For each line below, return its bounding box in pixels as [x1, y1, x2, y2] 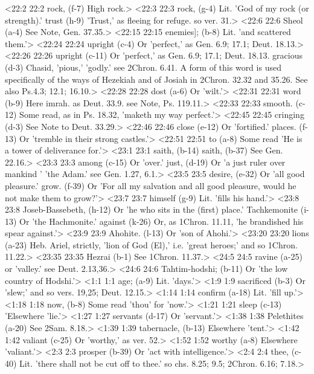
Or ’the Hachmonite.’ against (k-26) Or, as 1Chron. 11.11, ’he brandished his [19, 214, 304, 227]
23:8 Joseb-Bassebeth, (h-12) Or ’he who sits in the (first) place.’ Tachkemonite [5, 203, 298, 216]
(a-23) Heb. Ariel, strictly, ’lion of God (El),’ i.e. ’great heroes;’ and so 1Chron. [5, 238, 298, 251]
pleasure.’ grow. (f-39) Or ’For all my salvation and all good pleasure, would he [5, 179, 296, 192]
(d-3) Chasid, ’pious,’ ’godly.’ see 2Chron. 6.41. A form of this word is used [5, 60, 281, 73]
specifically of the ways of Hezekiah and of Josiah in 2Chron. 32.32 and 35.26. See [5, 73, 308, 85]
